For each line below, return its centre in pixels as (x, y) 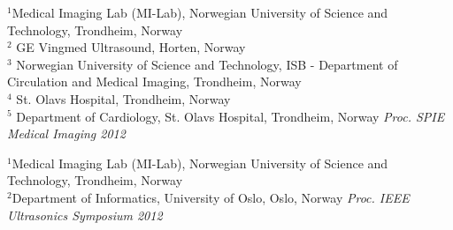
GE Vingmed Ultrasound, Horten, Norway (131, 47)
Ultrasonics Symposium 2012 (85, 215)
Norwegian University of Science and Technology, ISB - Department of (207, 64)
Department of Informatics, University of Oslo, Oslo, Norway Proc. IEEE (211, 197)
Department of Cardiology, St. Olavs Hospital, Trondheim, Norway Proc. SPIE (230, 116)
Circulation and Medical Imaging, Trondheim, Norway (154, 82)
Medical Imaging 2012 (66, 134)
